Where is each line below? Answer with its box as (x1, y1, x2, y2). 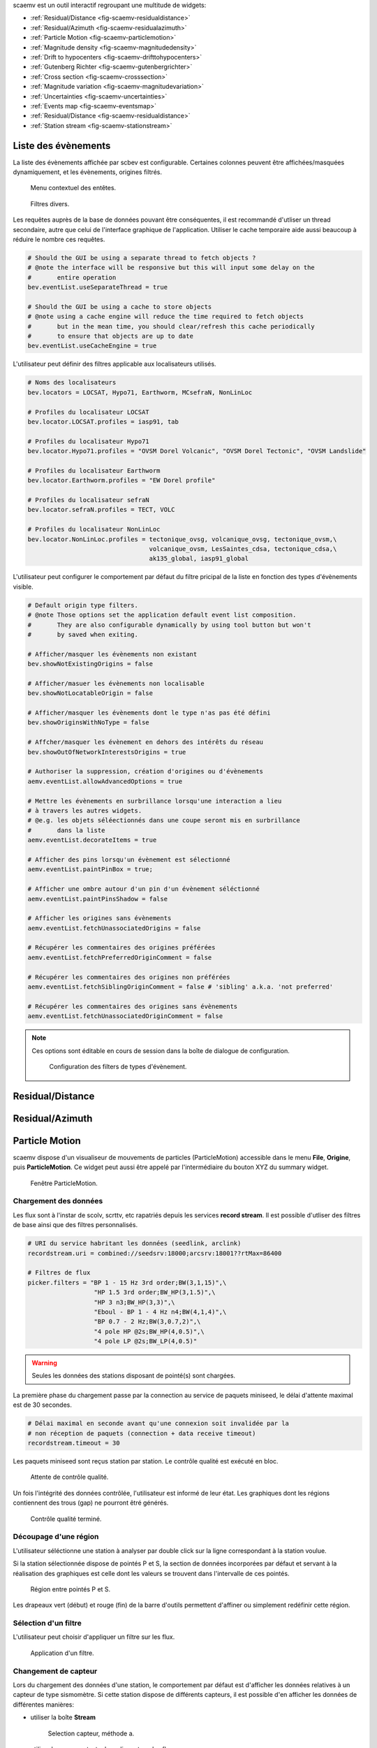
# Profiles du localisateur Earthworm (27, 466, 161, 475)
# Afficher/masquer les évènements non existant (27, 650, 198, 658)
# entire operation (27, 273, 117, 281)
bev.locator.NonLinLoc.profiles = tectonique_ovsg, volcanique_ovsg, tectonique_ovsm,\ (27, 535, 337, 543)
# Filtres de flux (27, 1269, 91, 1277)
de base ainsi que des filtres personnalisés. (13, 1221, 138, 1229)
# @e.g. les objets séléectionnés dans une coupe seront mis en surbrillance (27, 817, 300, 824)
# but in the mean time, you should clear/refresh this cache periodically (27, 322, 316, 330)
